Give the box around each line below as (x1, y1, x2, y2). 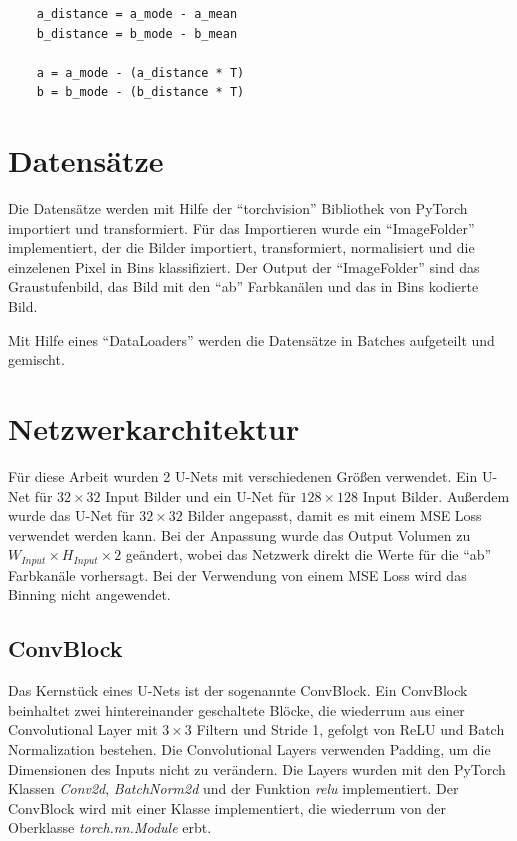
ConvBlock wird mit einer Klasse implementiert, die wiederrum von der (8, 797, 447, 818)
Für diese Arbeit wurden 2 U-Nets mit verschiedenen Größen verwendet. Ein (8, 465, 478, 486)
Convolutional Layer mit (8, 719, 158, 740)
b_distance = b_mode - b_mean (36, 26, 238, 41)
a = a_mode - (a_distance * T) (36, 65, 245, 80)
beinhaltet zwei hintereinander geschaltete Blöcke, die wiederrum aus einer (8, 699, 465, 720)
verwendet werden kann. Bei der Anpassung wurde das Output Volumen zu (8, 524, 471, 545)
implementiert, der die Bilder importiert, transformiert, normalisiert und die (8, 237, 475, 258)
